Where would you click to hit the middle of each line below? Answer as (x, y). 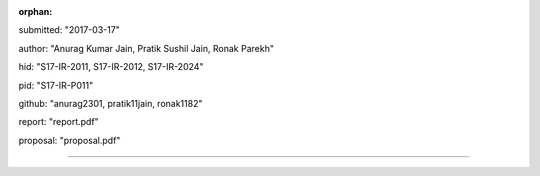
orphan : (35, 11)
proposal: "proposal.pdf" (69, 140)
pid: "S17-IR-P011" (56, 85)
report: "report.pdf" (58, 122)
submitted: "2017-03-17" (69, 30)
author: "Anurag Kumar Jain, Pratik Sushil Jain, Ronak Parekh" (146, 48)
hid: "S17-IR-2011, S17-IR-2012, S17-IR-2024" (111, 67)
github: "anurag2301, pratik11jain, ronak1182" (110, 103)
